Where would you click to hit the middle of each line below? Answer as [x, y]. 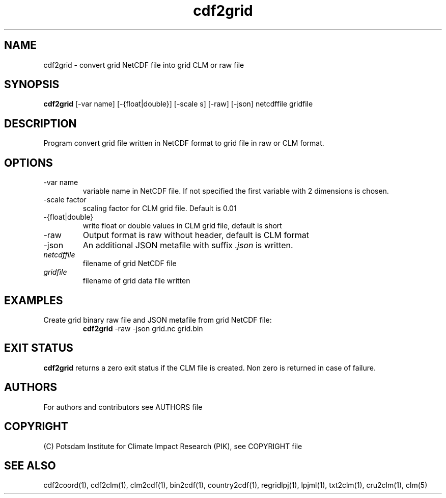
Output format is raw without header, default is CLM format [196, 235]
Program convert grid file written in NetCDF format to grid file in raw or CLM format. [184, 143]
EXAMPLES [34, 300]
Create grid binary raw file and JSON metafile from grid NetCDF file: [158, 320]
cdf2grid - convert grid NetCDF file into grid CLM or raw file [144, 65]
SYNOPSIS [32, 85]
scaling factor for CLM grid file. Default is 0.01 [160, 208]
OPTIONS [29, 163]
